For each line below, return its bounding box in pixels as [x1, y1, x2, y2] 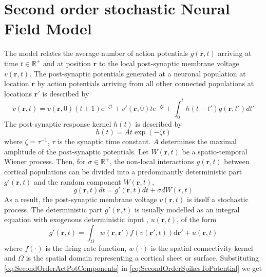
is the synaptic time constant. [58, 136, 151, 147]
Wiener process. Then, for [4, 156, 86, 167]
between [224, 156, 250, 167]
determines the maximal [161, 136, 237, 147]
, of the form [177, 214, 217, 225]
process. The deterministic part [4, 204, 103, 214]
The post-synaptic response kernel [4, 118, 111, 129]
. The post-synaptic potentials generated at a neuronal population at [29, 68, 246, 78]
